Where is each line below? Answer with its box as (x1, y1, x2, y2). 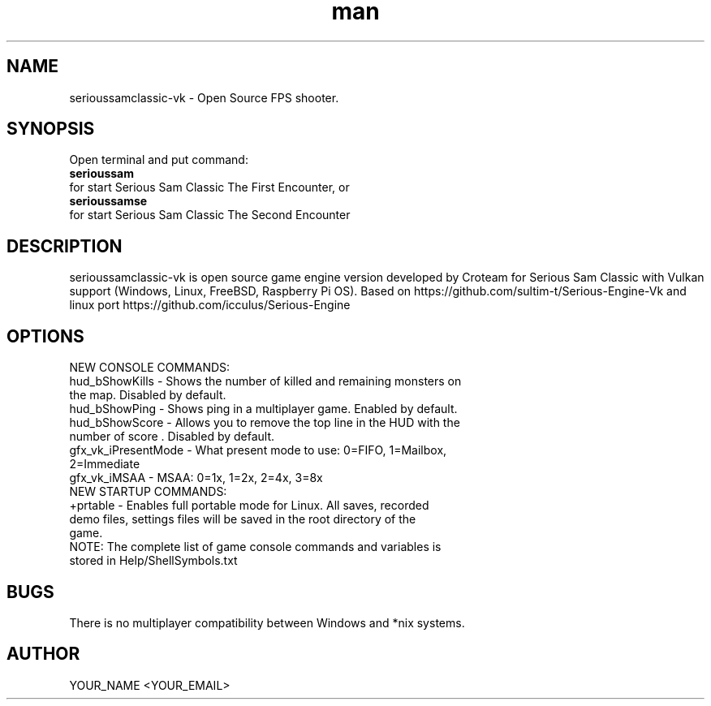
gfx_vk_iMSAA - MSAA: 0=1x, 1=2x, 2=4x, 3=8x (69, 471, 323, 485)
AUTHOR (6, 644, 80, 665)
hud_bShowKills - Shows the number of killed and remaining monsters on (69, 374, 462, 389)
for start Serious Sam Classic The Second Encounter (69, 208, 351, 222)
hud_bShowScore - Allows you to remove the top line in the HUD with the (69, 415, 460, 430)
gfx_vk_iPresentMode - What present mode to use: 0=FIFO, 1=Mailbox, (69, 443, 447, 458)
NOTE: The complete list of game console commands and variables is (69, 540, 442, 554)
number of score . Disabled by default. (69, 429, 275, 444)
